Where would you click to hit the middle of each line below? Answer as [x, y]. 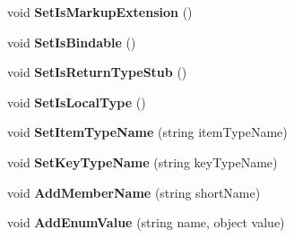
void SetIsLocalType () [77, 102]
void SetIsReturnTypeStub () [97, 72]
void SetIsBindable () [72, 42]
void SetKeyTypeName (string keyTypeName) [143, 161]
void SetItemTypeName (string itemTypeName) [147, 132]
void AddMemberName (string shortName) [134, 192]
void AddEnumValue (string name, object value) [146, 222]
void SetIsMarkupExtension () [100, 12]
